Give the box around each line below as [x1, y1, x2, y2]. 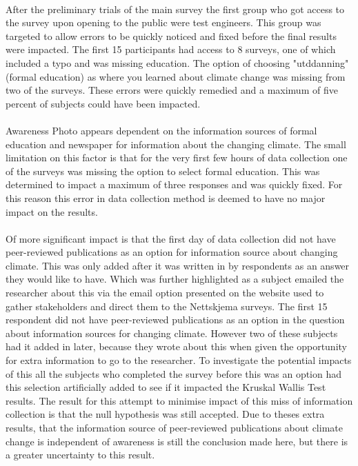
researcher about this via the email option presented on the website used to [6, 285, 324, 300]
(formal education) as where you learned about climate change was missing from [6, 69, 346, 83]
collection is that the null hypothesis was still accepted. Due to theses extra [6, 407, 325, 421]
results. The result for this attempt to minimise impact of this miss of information [6, 393, 353, 407]
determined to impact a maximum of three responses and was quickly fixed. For [6, 177, 343, 192]
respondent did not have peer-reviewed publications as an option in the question [6, 312, 345, 327]
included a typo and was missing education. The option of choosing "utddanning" [6, 55, 349, 70]
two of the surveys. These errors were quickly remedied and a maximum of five [6, 83, 338, 97]
